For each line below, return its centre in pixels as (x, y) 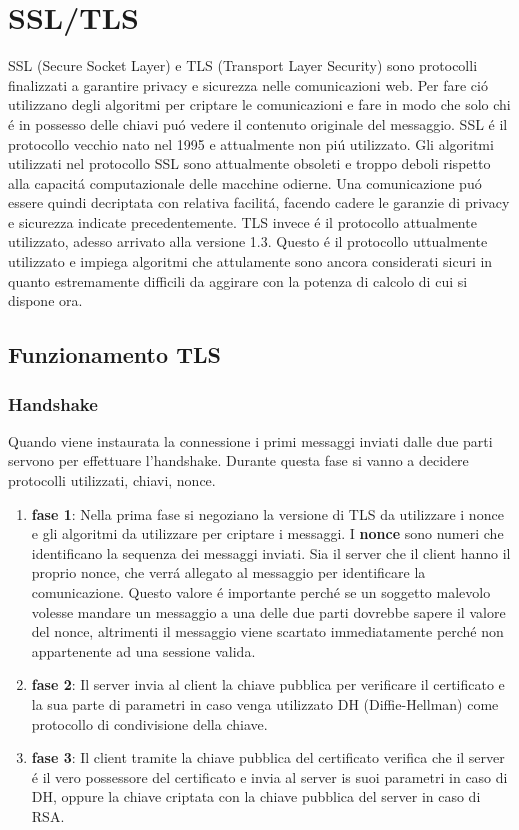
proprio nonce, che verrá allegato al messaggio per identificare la (228, 572)
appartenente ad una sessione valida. (143, 650)
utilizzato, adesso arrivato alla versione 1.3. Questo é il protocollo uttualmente (248, 241)
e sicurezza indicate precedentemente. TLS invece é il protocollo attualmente (242, 221)
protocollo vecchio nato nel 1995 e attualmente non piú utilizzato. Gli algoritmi (251, 143)
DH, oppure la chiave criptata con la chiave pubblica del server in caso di (256, 796)
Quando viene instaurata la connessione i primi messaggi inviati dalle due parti (250, 440)
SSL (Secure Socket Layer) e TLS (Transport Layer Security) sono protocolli (243, 65)
